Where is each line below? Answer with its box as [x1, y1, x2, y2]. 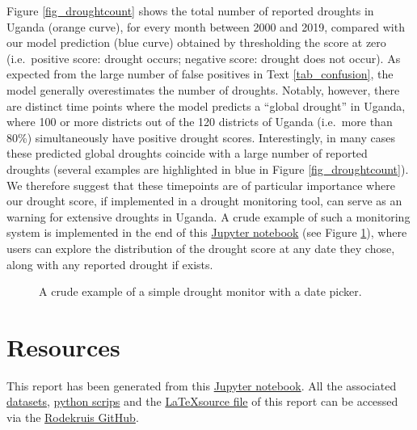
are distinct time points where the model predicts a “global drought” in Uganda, [6, 97, 406, 114]
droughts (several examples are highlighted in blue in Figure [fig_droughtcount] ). [6, 160, 409, 177]
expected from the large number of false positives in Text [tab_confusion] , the [6, 65, 394, 82]
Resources [6, 330, 120, 363]
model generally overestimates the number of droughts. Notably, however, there [6, 81, 400, 98]
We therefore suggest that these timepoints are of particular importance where [6, 176, 395, 193]
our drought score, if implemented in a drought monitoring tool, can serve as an [6, 192, 402, 209]
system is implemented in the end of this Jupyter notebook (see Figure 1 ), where [6, 224, 407, 241]
